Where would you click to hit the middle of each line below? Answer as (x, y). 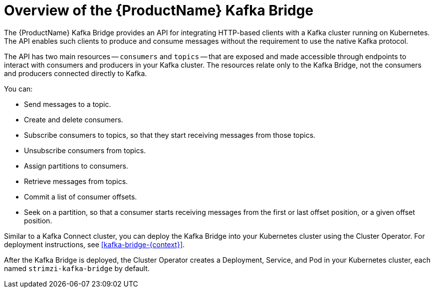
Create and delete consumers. (74, 119)
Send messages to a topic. (68, 104)
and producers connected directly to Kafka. (76, 73)
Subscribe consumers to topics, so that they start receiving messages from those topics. (170, 135)
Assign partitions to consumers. (76, 166)
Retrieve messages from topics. (76, 181)
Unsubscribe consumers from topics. (85, 150)
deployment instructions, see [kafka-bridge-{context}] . (95, 244)
